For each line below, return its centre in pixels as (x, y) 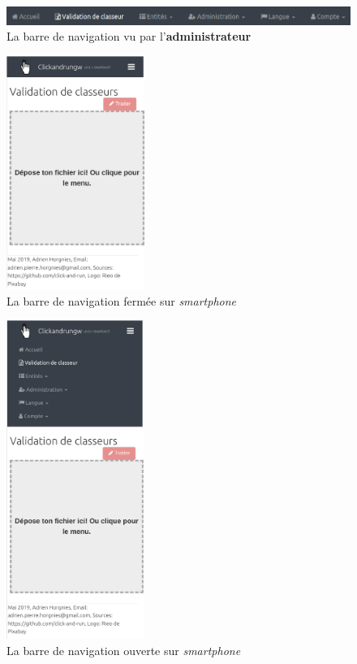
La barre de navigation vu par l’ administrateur (129, 36)
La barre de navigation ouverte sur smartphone (124, 651)
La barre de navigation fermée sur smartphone (122, 300)
